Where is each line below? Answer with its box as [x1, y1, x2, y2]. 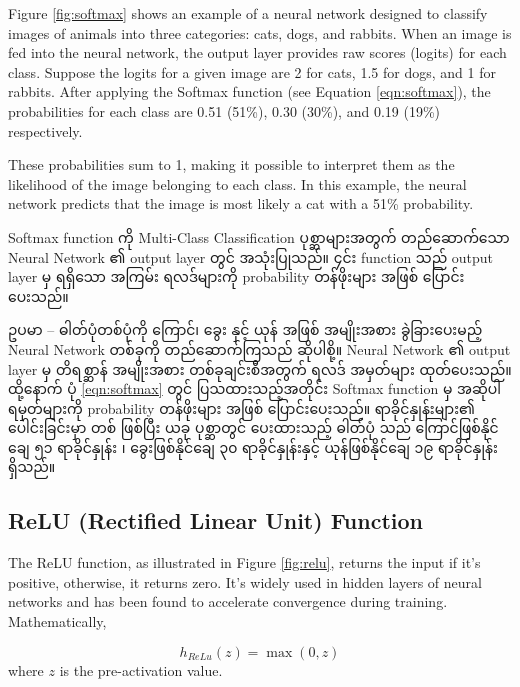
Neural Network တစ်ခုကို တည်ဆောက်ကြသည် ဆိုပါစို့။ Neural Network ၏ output [8, 338, 511, 359]
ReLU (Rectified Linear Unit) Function [8, 505, 424, 536]
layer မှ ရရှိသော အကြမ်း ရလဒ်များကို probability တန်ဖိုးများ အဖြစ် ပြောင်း [8, 266, 465, 287]
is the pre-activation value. [59, 659, 223, 680]
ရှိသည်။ [8, 456, 56, 477]
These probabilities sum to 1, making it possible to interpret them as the [8, 154, 455, 175]
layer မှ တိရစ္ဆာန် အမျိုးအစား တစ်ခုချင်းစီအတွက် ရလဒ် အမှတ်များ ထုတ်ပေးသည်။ [8, 358, 512, 379]
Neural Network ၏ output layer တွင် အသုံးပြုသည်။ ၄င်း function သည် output [8, 246, 494, 267]
